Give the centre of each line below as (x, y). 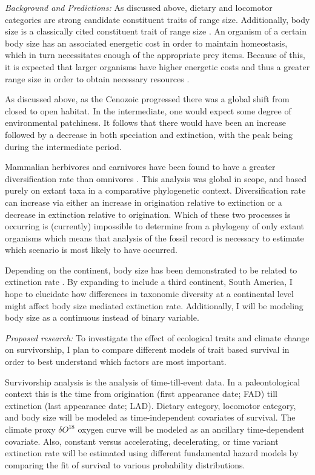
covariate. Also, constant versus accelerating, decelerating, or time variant (142, 441)
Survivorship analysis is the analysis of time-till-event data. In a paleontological (153, 382)
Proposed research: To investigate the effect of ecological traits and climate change (157, 337)
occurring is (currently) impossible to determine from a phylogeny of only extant (154, 226)
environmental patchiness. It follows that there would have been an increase (145, 123)
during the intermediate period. (63, 146)
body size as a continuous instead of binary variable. (102, 317)
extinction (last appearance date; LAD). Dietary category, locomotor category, (151, 405)
